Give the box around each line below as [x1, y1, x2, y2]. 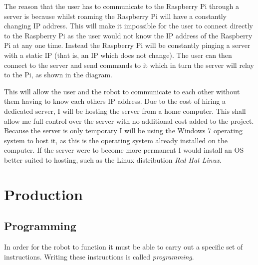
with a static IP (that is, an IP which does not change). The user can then [4, 49, 232, 60]
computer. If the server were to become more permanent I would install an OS [4, 145, 244, 155]
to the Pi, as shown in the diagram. [4, 69, 112, 80]
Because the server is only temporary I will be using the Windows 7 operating [4, 125, 243, 136]
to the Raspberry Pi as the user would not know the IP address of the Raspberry [4, 30, 253, 40]
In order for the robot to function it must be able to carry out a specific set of [4, 242, 243, 252]
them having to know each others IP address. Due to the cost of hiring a [4, 96, 226, 106]
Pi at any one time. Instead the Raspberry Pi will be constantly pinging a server [4, 40, 251, 50]
